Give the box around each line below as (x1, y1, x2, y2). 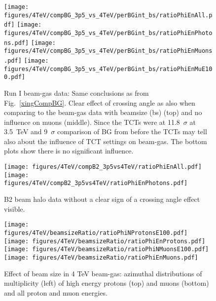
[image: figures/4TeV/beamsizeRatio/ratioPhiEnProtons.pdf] (4, 237, 206, 245)
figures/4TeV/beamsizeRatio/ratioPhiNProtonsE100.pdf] (4, 229, 188, 236)
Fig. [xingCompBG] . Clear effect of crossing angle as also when (4, 97, 195, 108)
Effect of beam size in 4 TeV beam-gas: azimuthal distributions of (4, 268, 202, 278)
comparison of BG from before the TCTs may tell (57, 126, 207, 137)
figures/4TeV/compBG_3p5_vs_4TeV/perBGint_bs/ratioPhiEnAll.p (4, 11, 213, 19)
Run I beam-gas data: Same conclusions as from (4, 87, 149, 98)
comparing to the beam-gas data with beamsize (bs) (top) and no (4, 107, 202, 117)
